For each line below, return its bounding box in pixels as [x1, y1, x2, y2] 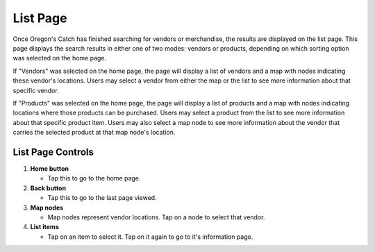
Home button [30, 164, 69, 173]
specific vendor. [12, 86, 59, 94]
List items [30, 223, 59, 231]
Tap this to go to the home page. [47, 174, 141, 183]
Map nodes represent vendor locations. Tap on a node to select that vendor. [47, 212, 265, 221]
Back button [30, 184, 66, 192]
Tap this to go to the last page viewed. [47, 194, 157, 202]
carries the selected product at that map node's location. [12, 128, 176, 137]
